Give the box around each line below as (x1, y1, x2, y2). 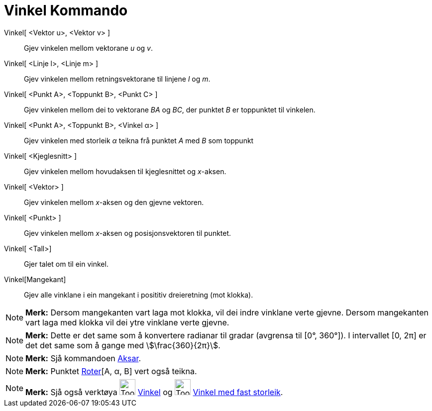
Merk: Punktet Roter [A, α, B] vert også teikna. (25, 366, 197, 376)
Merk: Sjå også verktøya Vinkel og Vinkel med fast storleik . (25, 387, 283, 397)
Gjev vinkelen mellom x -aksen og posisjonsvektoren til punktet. (24, 228, 231, 237)
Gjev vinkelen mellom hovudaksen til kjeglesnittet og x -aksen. (24, 167, 226, 176)
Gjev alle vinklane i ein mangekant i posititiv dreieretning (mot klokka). (24, 290, 253, 299)
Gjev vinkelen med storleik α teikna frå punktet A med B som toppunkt (24, 136, 254, 145)
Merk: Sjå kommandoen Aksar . (25, 353, 141, 363)
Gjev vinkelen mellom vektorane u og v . (24, 43, 153, 52)
